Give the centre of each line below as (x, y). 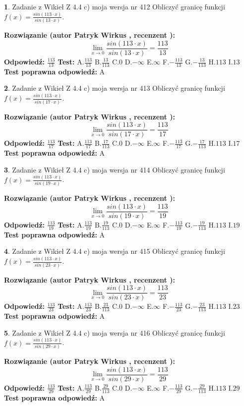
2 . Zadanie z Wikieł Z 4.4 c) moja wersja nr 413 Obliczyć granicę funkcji (115, 88)
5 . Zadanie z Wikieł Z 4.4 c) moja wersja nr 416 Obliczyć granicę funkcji (115, 332)
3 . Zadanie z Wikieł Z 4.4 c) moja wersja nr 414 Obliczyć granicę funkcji (115, 169)
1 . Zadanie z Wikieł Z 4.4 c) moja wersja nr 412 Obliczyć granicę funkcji (115, 6)
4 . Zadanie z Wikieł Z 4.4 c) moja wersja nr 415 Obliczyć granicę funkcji (115, 251)
